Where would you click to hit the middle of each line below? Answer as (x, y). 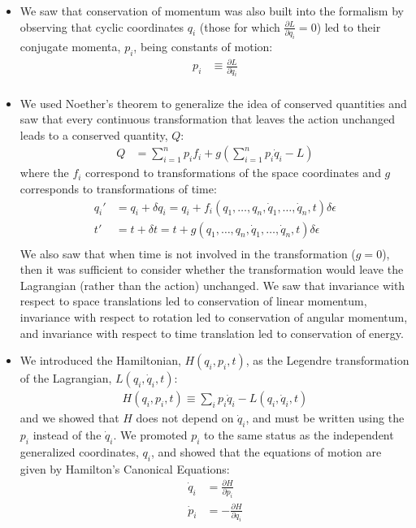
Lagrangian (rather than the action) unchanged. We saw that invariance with (212, 285)
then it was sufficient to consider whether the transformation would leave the (212, 269)
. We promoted (150, 434)
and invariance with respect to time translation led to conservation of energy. (212, 333)
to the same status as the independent (299, 434)
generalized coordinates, (79, 451)
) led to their (349, 26)
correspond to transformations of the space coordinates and (233, 173)
